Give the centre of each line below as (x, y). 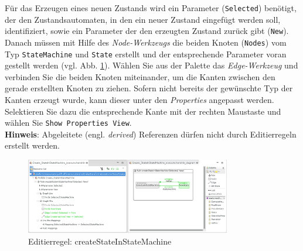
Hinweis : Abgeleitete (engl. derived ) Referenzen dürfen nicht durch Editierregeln (151, 134)
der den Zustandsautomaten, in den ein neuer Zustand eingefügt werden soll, (143, 19)
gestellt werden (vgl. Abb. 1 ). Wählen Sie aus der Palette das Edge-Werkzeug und (151, 65)
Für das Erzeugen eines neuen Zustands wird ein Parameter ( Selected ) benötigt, (151, 8)
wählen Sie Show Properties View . (68, 123)
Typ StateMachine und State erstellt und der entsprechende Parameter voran (146, 54)
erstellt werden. (32, 145)
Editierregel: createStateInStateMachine (100, 241)
